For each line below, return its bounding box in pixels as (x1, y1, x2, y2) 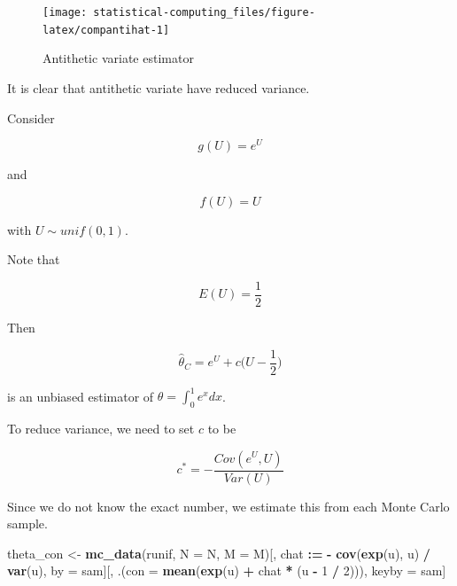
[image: (43, 6, 88, 19)
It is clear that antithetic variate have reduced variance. (7, 78, 310, 97)
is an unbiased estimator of (7, 387, 154, 405)
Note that (7, 250, 60, 269)
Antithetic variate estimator (43, 49, 194, 67)
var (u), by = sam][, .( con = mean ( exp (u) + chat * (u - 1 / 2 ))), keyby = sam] (7, 561, 446, 580)
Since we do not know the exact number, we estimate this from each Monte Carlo (7, 496, 450, 515)
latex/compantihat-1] (43, 23, 170, 36)
